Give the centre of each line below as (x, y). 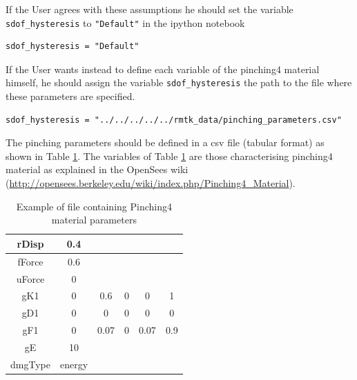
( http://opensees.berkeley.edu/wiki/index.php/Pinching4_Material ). (151, 183)
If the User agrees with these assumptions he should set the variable (149, 9)
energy (74, 364)
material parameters (94, 220)
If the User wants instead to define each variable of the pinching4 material (163, 69)
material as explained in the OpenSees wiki (97, 169)
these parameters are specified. (70, 96)
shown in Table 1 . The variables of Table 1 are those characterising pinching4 (169, 156)
